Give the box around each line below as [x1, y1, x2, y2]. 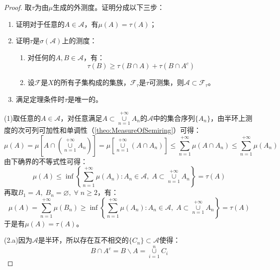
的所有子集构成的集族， [53, 77, 130, 88]
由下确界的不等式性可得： [4, 156, 88, 166]
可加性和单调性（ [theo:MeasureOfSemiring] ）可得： [38, 125, 201, 135]
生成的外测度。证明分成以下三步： [53, 2, 165, 12]
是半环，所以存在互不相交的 [38, 235, 129, 245]
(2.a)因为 [4, 235, 32, 245]
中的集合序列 [153, 112, 195, 123]
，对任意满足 [60, 112, 102, 123]
